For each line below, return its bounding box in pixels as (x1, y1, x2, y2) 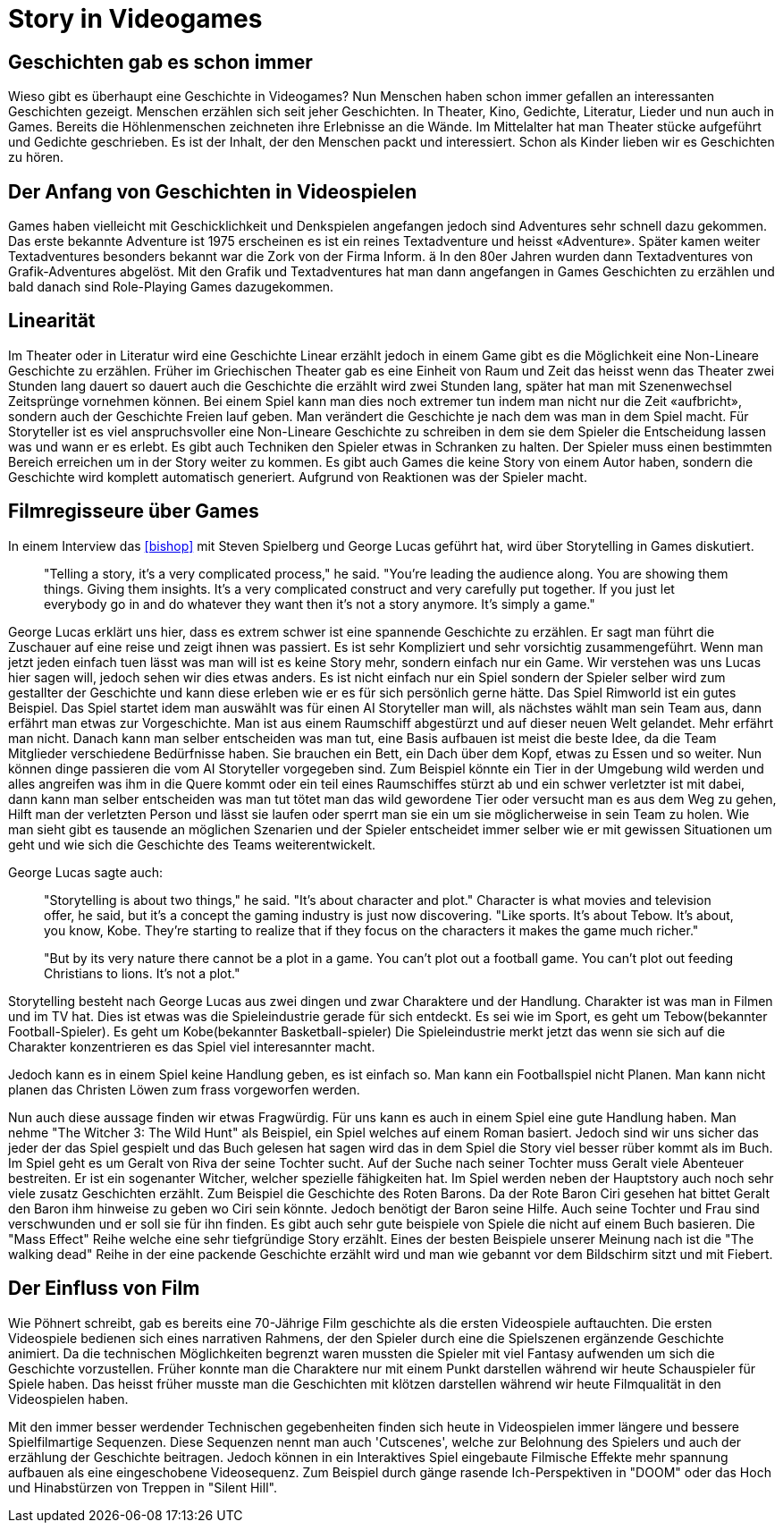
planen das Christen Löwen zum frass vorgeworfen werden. (8, 1081, 360, 1097)
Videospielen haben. (8, 1391, 129, 1407)
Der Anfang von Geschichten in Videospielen (8, 180, 417, 203)
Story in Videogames (8, 4, 263, 34)
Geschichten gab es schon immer (8, 50, 313, 73)
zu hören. (8, 149, 64, 165)
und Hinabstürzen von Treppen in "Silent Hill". (8, 1479, 277, 1495)
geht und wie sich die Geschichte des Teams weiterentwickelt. (8, 836, 376, 852)
